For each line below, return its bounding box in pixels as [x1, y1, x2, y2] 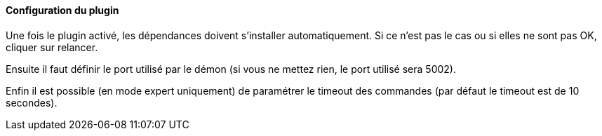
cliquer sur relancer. [6, 41, 98, 53]
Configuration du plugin [6, 4, 119, 16]
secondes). [6, 96, 58, 109]
